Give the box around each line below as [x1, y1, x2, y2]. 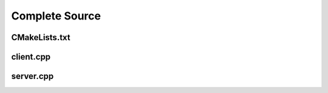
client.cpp [11, 52, 51, 62]
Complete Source [11, 9, 101, 22]
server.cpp [11, 71, 54, 81]
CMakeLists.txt [11, 32, 71, 43]
